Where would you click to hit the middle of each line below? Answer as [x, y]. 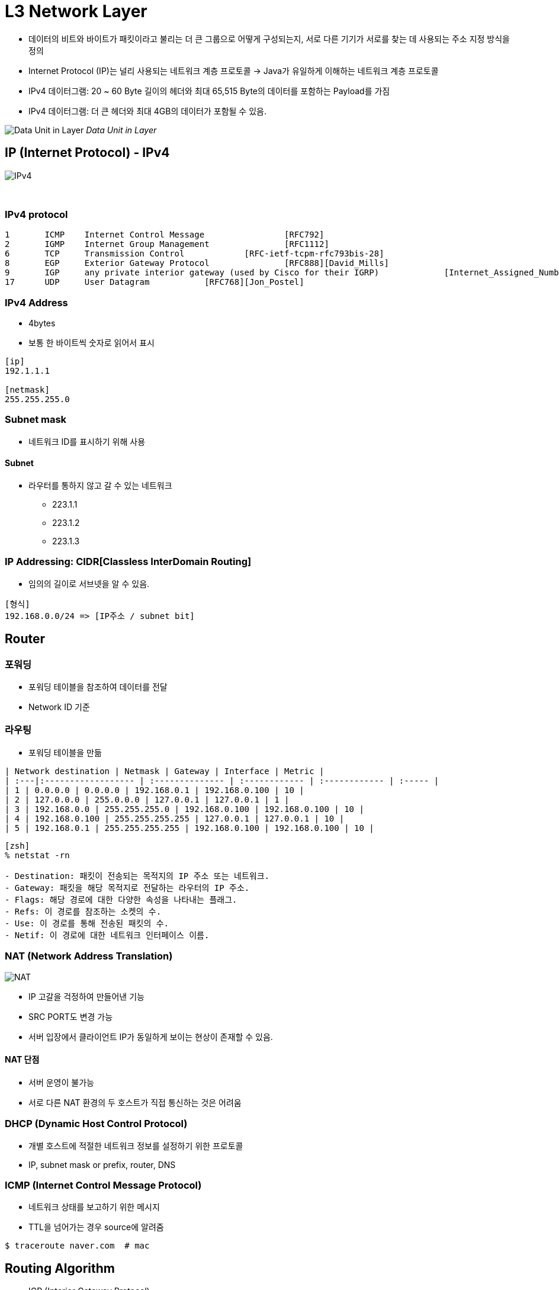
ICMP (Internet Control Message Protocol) [103, 1185]
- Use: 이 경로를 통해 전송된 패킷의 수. [87, 923]
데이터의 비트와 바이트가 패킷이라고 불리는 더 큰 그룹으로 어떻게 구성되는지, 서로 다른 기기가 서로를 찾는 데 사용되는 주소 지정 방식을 [269, 38]
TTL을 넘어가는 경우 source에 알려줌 [96, 1227]
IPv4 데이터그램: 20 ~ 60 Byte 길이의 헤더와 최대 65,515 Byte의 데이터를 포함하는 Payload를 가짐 [209, 91]
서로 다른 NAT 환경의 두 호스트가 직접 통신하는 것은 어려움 [135, 1102]
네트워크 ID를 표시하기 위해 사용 [87, 441]
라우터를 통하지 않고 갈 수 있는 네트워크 [100, 486]
